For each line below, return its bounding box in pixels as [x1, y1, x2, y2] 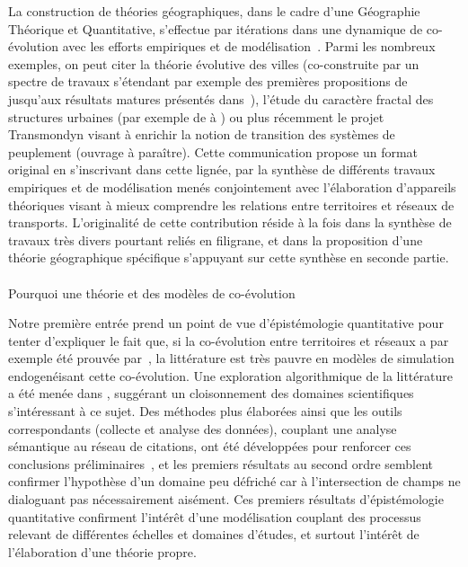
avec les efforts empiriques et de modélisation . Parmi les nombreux [62, 37, 436, 56]
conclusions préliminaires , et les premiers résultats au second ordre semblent [8, 454, 434, 473]
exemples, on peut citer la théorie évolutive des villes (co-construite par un [8, 54, 419, 73]
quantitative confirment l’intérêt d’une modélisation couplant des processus [8, 507, 421, 526]
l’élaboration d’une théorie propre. [8, 542, 197, 561]
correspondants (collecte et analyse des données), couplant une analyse [8, 419, 397, 438]
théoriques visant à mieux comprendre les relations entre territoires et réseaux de [8, 195, 455, 214]
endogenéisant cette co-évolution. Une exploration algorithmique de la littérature [8, 366, 453, 385]
